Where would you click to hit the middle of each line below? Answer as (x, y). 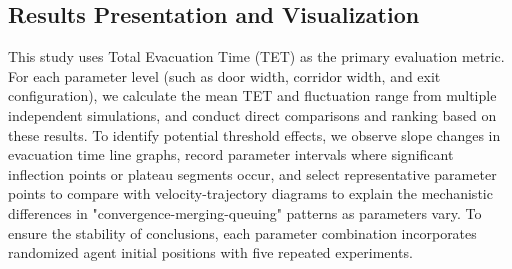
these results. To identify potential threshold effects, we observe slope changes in (254, 134)
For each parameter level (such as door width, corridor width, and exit (224, 75)
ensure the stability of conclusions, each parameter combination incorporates (242, 232)
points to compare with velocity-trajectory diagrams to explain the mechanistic (250, 193)
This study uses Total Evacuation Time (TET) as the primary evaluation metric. (256, 56)
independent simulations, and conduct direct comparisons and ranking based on (252, 114)
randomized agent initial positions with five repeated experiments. (210, 252)
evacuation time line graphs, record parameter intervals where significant (231, 154)
